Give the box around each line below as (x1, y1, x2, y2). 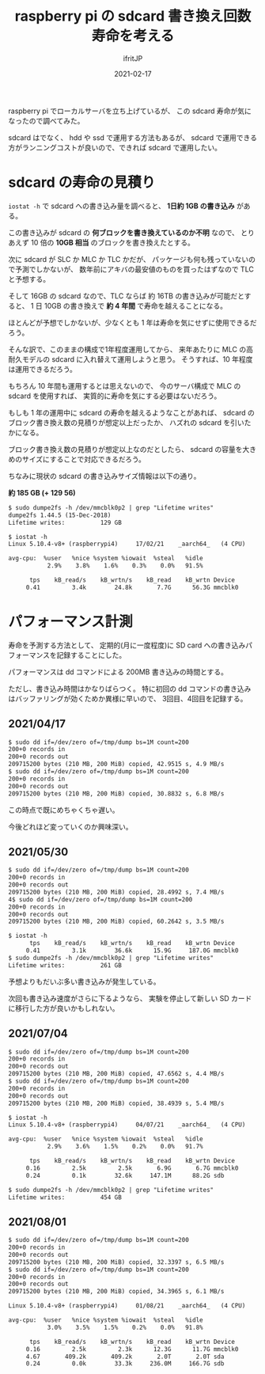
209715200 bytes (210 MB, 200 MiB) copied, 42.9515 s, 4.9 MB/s (8, 761, 225, 769)
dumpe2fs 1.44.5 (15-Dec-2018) (8, 511, 112, 519)
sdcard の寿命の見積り (8, 173, 156, 192)
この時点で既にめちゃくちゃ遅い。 (8, 805, 119, 814)
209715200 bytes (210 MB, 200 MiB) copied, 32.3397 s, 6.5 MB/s (8, 1258, 225, 1266)
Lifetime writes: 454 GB (8, 1193, 123, 1201)
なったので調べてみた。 (8, 116, 85, 125)
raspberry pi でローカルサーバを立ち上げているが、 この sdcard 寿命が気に (8, 106, 252, 116)
